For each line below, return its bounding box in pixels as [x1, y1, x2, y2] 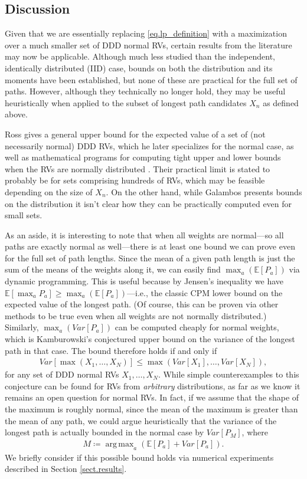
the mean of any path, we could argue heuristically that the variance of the [5, 414, 277, 426]
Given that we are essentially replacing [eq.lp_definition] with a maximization [5, 27, 287, 40]
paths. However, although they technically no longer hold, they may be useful [5, 85, 286, 97]
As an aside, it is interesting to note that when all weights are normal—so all [5, 228, 284, 241]
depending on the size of [5, 185, 93, 198]
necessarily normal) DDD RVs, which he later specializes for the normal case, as [5, 139, 294, 152]
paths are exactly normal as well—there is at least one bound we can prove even [5, 240, 295, 252]
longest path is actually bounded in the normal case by [5, 426, 204, 438]
